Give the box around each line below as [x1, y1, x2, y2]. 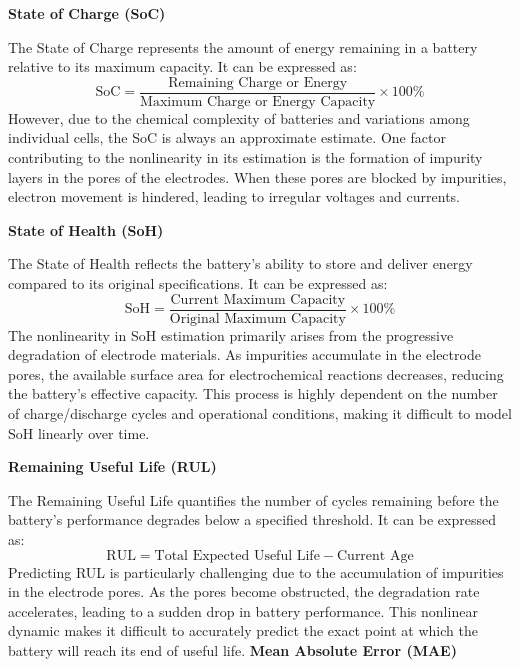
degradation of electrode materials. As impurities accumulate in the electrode [8, 344, 481, 365]
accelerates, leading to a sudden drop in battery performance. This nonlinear [8, 600, 478, 621]
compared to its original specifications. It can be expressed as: [8, 273, 388, 293]
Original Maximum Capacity [169, 311, 346, 326]
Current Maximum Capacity [170, 292, 346, 307]
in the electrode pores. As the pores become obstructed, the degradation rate [8, 581, 480, 602]
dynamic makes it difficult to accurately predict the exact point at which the [8, 620, 478, 641]
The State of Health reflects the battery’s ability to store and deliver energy [8, 253, 473, 274]
